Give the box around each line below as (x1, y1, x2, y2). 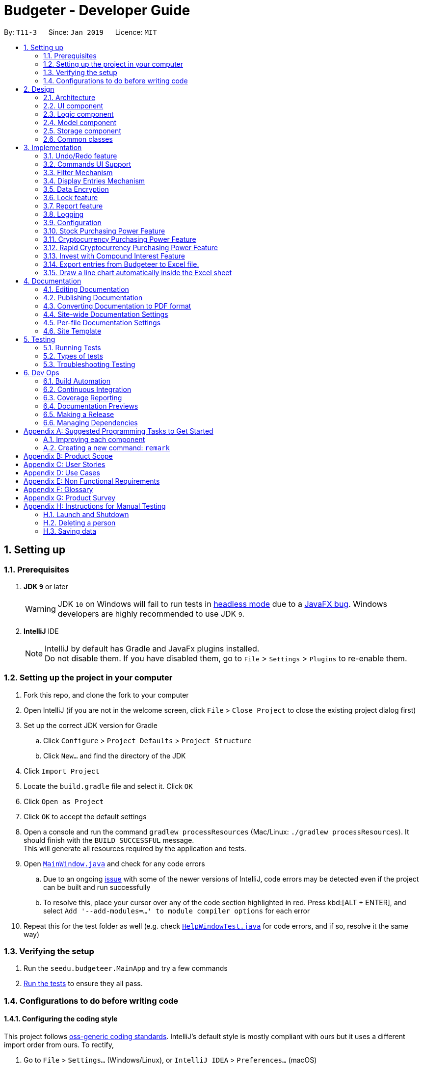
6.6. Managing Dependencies (43, 418, 138, 427)
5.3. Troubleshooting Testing (43, 360, 135, 368)
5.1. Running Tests (43, 343, 101, 352)
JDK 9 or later (24, 582, 68, 591)
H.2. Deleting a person (43, 518, 116, 527)
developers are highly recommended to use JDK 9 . (57, 608, 245, 619)
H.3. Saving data (43, 526, 97, 535)
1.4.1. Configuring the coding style (4, 1015, 118, 1023)
